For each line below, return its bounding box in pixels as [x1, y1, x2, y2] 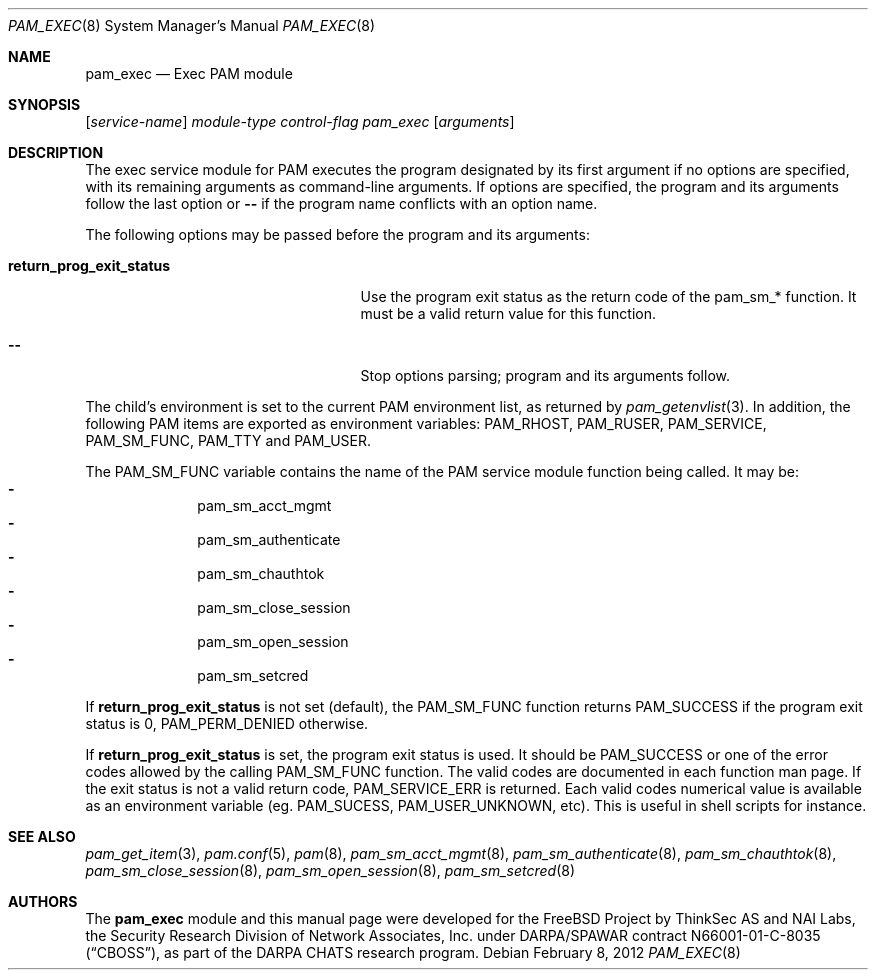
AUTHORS [8, 893, 78, 910]
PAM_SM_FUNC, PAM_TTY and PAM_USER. [85, 432, 372, 449]
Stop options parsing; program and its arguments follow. [360, 367, 731, 384]
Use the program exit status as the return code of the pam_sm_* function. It [360, 288, 857, 305]
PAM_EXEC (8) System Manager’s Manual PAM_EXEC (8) [8, 17, 376, 34]
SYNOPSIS [8, 96, 81, 113]
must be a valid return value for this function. [360, 305, 657, 322]
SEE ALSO [8, 828, 76, 845]
